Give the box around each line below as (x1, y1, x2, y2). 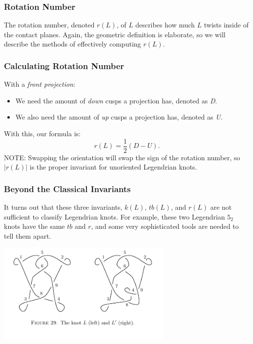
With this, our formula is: (4, 128, 81, 138)
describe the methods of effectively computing (4, 39, 141, 49)
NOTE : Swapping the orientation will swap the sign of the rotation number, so (4, 152, 240, 162)
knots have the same (4, 221, 65, 231)
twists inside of (204, 20, 249, 30)
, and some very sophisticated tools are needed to (91, 221, 239, 231)
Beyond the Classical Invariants (4, 182, 131, 195)
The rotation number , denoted (4, 20, 95, 30)
